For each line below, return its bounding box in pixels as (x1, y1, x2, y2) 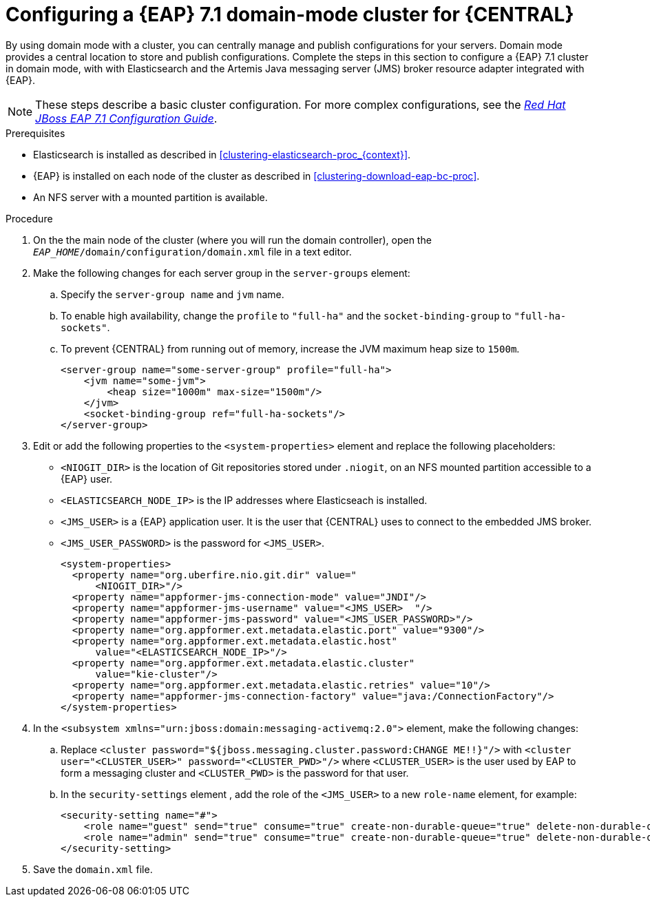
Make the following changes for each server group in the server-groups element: (33, 266, 410, 279)
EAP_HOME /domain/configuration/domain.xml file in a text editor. (33, 245, 352, 258)
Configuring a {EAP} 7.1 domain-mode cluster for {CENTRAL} (6, 3, 574, 26)
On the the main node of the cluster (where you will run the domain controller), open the (33, 233, 432, 246)
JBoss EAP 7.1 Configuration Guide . (35, 111, 218, 125)
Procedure (6, 212, 53, 224)
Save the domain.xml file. (33, 863, 153, 875)
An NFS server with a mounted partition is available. (33, 191, 268, 203)
